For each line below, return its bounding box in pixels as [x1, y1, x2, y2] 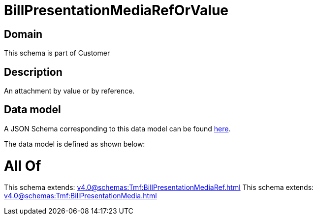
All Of [4, 157, 41, 174]
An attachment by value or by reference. [4, 87, 135, 95]
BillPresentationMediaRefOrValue [4, 2, 229, 19]
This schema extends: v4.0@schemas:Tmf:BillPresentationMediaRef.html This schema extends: [4, 183, 314, 192]
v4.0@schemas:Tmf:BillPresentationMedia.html [4, 191, 157, 200]
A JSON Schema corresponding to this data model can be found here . [4, 124, 231, 133]
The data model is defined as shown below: [4, 139, 145, 148]
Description [4, 65, 63, 78]
